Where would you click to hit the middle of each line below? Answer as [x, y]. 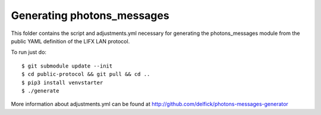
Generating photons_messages [90, 15]
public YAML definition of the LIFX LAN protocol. [70, 41]
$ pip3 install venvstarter [62, 82]
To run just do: [29, 52]
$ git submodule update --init [67, 66]
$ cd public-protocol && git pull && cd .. [86, 74]
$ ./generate [40, 91]
